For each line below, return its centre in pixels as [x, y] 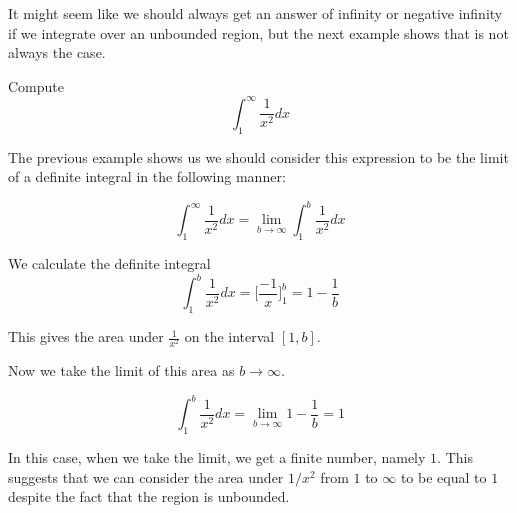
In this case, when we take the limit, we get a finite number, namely [217, 457]
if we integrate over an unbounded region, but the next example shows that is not [258, 32]
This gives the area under [86, 336]
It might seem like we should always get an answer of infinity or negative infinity [255, 13]
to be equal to [443, 476]
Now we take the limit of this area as [121, 370]
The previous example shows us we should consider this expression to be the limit [258, 156]
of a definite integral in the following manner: [147, 176]
